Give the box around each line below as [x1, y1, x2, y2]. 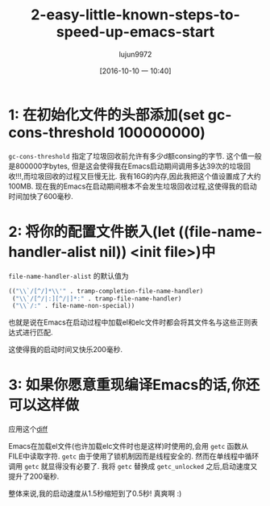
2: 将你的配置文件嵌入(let [8, 222, 176, 241]
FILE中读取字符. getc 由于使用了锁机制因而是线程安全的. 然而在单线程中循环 [8, 451, 260, 461]
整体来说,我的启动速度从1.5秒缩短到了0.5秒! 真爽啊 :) [8, 489, 182, 499]
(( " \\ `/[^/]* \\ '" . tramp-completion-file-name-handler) [8, 287, 204, 295]
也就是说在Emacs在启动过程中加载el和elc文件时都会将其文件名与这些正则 [8, 317, 251, 327]
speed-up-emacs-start [56, 23, 215, 41]
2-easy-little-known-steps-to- [31, 6, 240, 24]
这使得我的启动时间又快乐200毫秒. [8, 345, 123, 355]
